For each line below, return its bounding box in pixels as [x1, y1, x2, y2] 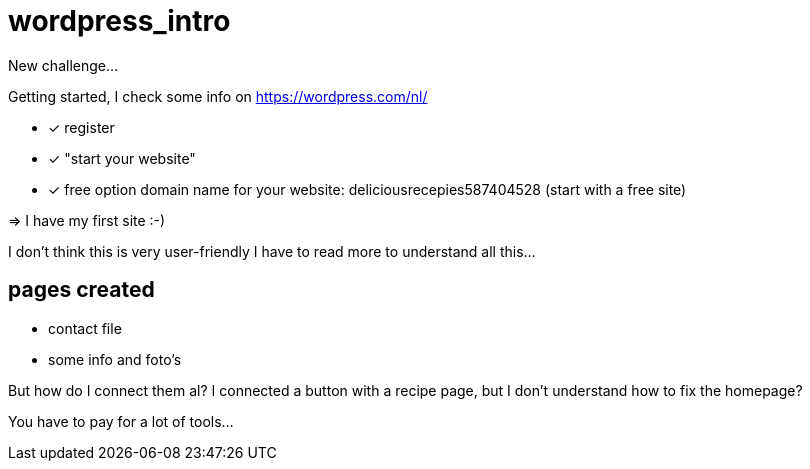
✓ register [48, 118, 115, 136]
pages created [8, 277, 155, 303]
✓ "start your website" [48, 149, 196, 167]
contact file [48, 319, 122, 337]
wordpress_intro [8, 4, 231, 38]
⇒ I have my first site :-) [8, 211, 166, 229]
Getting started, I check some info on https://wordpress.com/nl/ [8, 87, 428, 105]
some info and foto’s [48, 350, 182, 368]
